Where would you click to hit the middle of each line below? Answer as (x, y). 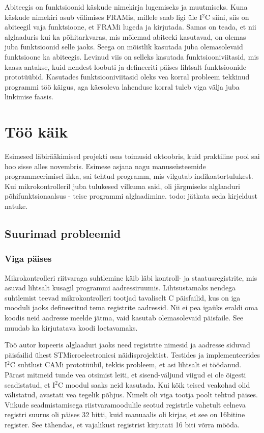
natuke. (16, 206)
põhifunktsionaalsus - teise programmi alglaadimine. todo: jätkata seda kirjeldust (131, 196)
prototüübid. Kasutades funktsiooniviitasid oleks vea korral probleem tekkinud (127, 77)
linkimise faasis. (29, 97)
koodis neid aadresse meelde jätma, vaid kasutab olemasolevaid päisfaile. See (124, 317)
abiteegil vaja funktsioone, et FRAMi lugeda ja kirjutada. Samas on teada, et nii (130, 27)
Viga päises (28, 259)
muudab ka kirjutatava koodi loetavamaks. (71, 327)
